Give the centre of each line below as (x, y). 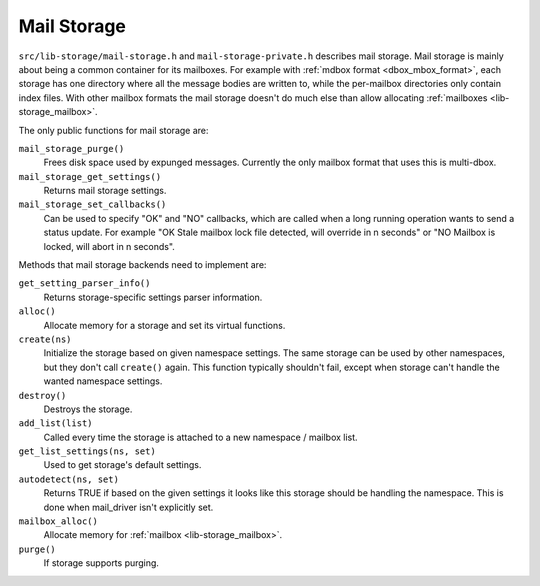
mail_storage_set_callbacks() (92, 204)
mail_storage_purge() (71, 148)
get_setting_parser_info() (84, 283)
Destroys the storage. (88, 409)
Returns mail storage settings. (105, 191)
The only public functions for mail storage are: (113, 130)
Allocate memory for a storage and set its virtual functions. (164, 325)
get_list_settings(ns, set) (87, 451)
